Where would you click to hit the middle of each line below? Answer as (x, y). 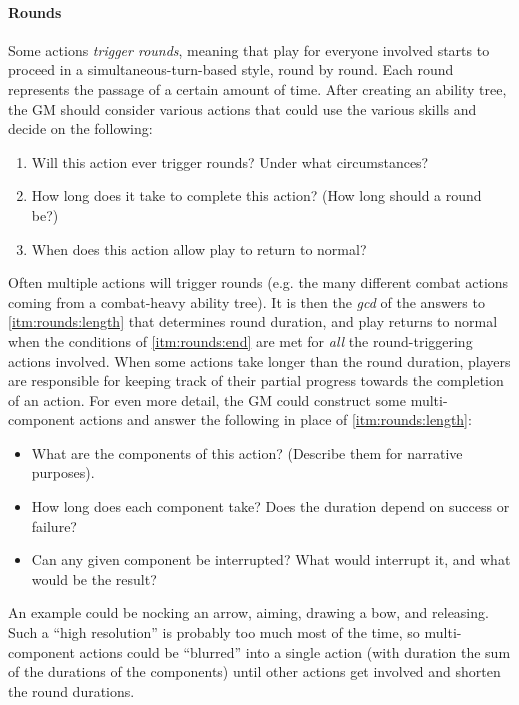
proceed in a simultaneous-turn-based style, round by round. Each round (231, 69)
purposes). (63, 472)
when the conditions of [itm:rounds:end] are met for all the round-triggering (240, 340)
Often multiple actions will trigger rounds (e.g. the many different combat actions (258, 282)
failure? (54, 525)
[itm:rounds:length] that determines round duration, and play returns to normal (253, 321)
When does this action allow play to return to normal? (199, 248)
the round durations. (71, 690)
